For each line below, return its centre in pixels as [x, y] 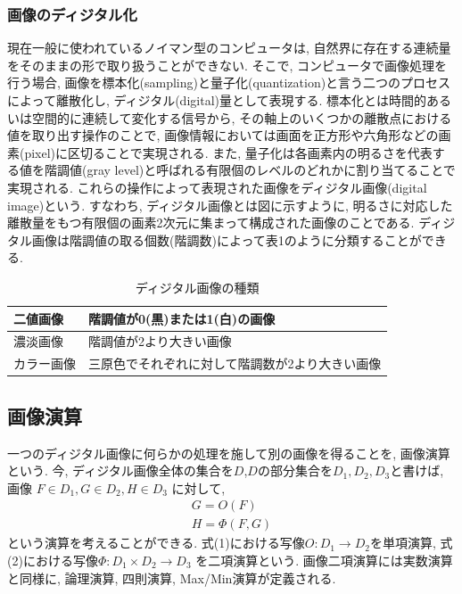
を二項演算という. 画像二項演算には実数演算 [324, 560]
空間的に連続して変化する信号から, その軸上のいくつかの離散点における [242, 117]
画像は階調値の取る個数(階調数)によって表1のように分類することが [227, 239]
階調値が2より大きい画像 [160, 341]
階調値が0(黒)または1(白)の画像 [182, 318]
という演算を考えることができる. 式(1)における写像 [156, 543]
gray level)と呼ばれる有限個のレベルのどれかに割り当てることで [271, 170]
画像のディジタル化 [72, 14]
